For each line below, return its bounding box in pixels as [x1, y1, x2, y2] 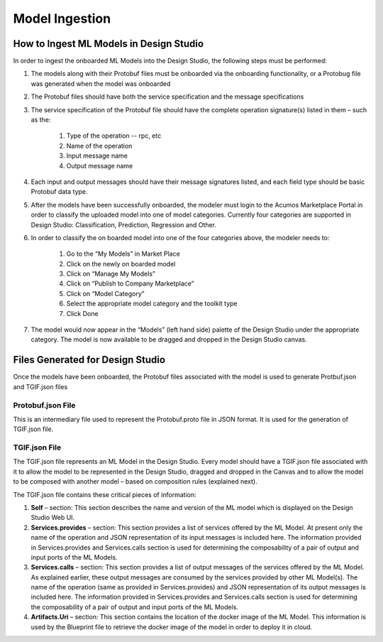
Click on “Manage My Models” [66, 270, 155, 278]
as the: [30, 116, 51, 124]
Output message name [66, 161, 133, 170]
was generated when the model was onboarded [30, 79, 171, 88]
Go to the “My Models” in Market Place [66, 249, 180, 259]
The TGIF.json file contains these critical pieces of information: [13, 490, 196, 499]
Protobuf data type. [30, 187, 88, 196]
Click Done [66, 309, 99, 317]
